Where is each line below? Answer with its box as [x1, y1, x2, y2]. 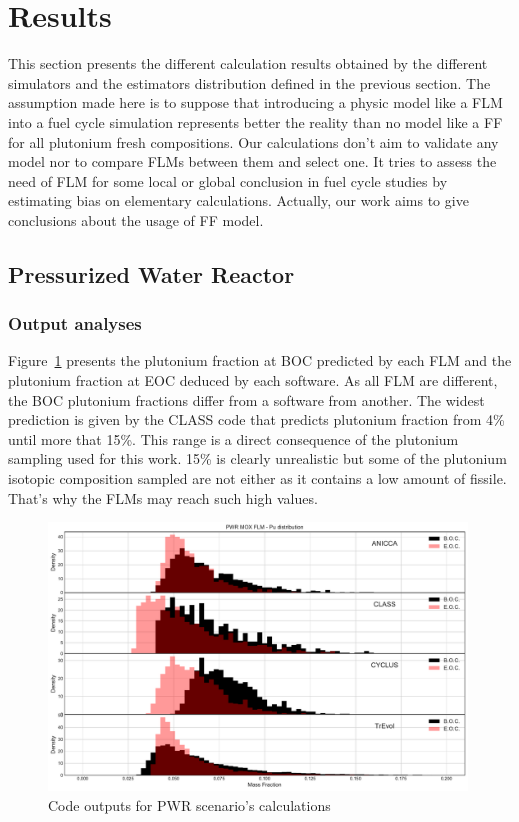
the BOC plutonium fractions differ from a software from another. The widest [8, 389, 485, 410]
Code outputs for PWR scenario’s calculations [48, 794, 331, 815]
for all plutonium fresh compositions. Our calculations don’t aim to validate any [8, 131, 499, 152]
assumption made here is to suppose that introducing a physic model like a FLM [8, 92, 503, 113]
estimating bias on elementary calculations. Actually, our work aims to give [8, 190, 469, 211]
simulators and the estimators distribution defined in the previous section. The [8, 72, 491, 93]
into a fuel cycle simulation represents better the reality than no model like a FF [8, 111, 503, 132]
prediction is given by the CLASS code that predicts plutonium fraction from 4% [8, 409, 505, 430]
